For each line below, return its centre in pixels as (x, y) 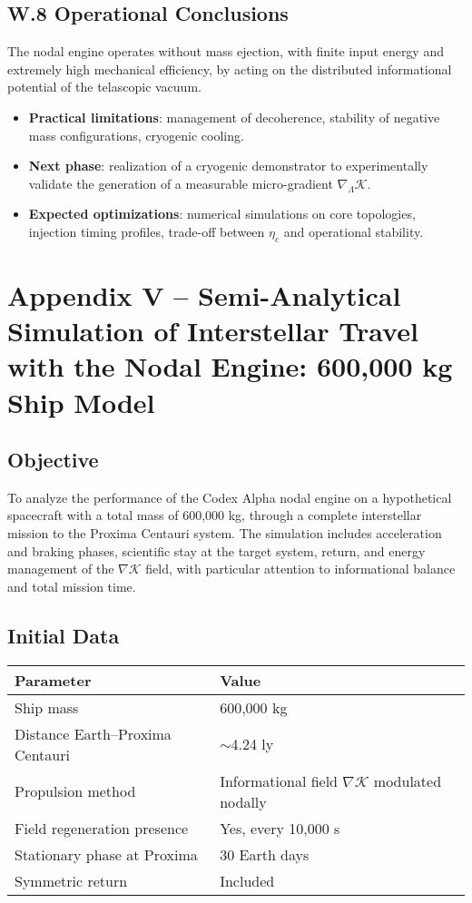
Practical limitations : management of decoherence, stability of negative (234, 117)
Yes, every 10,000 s (280, 828)
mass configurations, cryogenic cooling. (136, 135)
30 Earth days (265, 854)
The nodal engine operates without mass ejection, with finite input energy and (226, 51)
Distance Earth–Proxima (93, 733)
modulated (408, 780)
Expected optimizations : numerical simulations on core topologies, (222, 214)
